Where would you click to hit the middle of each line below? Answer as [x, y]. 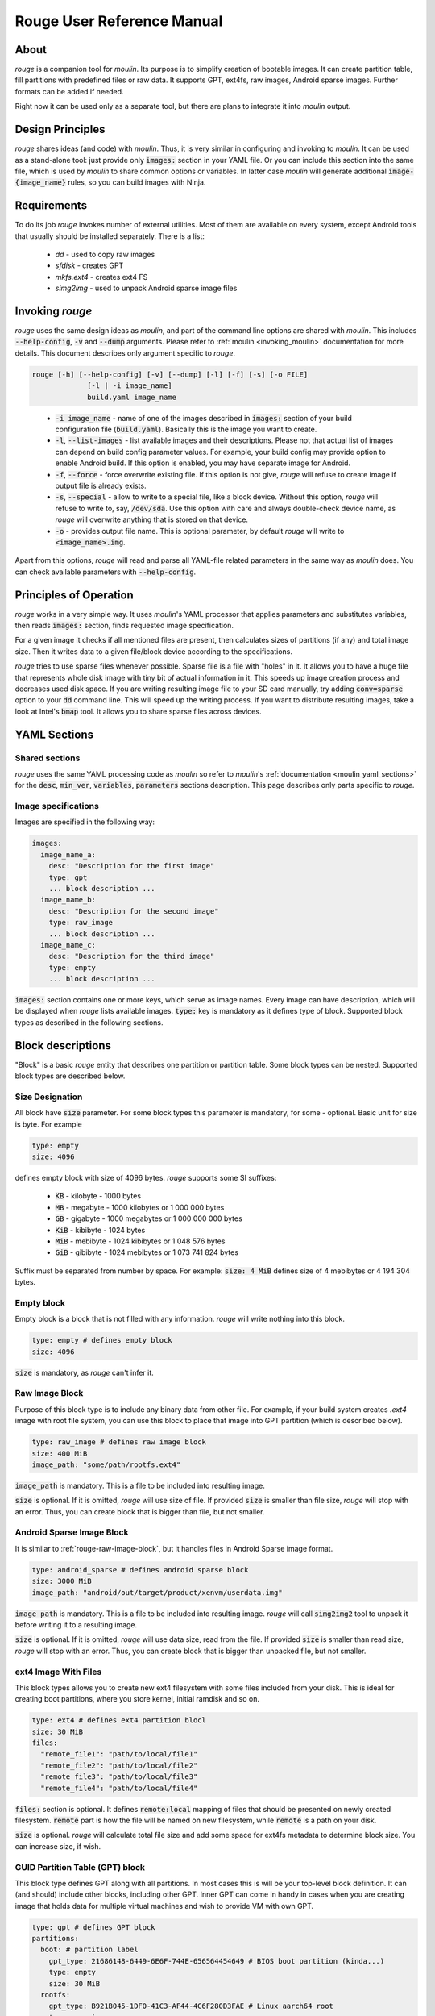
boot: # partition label [89, 1950]
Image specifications [57, 806]
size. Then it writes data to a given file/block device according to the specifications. [154, 651]
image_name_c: [68, 945]
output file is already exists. [101, 485]
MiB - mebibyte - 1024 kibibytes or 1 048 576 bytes [140, 1241]
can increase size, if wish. [58, 1846]
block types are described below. [70, 1076]
